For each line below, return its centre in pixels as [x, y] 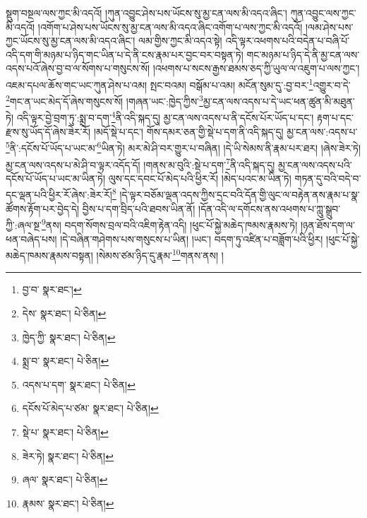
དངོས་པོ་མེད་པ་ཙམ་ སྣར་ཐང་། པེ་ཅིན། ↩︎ [90, 408]
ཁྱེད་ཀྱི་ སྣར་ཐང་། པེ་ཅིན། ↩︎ [69, 337]
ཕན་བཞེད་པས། [31, 239]
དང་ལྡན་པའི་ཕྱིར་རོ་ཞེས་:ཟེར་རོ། [59, 195]
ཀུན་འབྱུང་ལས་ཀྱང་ [323, 13]
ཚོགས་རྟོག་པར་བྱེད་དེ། [43, 208]
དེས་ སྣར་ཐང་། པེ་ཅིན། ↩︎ [64, 313]
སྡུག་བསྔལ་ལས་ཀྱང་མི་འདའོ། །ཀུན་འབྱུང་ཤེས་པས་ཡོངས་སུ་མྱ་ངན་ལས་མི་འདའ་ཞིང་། [146, 13]
